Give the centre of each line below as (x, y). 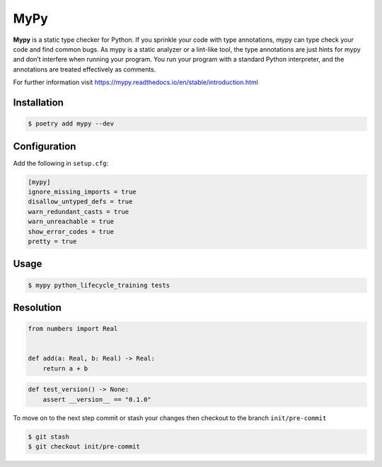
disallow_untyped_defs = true (80, 202)
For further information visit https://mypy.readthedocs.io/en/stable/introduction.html (135, 82)
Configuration (45, 146)
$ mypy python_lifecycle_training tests (99, 285)
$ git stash (49, 437)
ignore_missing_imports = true (82, 192)
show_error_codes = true (71, 231)
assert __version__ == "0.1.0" (97, 399)
